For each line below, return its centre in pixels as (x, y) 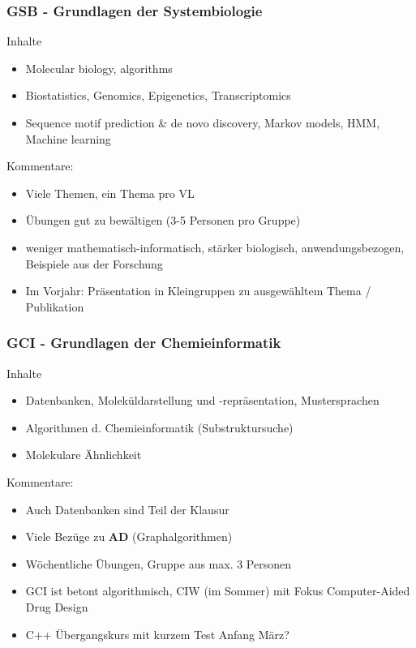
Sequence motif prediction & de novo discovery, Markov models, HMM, (203, 122)
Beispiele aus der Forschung (94, 263)
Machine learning (68, 138)
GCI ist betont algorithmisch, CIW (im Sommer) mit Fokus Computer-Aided (218, 591)
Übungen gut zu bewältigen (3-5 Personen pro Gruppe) (163, 220)
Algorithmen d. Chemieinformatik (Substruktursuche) (159, 427)
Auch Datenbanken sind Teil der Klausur (127, 509)
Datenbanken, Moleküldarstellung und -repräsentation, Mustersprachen (202, 400)
